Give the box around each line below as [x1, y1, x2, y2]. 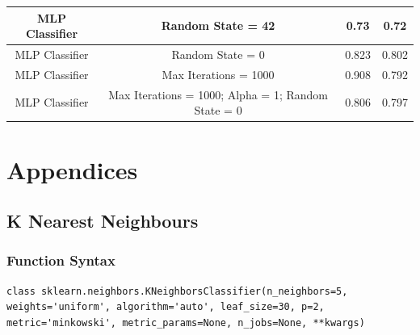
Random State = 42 [161, 17, 275, 34]
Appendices [6, 153, 138, 186]
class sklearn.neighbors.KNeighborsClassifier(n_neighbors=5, [6, 285, 348, 297]
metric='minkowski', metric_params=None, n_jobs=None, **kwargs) [6, 316, 365, 329]
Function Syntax [6, 250, 115, 270]
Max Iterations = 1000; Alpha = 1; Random [108, 86, 328, 103]
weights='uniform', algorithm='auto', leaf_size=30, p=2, [6, 301, 325, 313]
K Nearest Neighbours [6, 208, 199, 233]
